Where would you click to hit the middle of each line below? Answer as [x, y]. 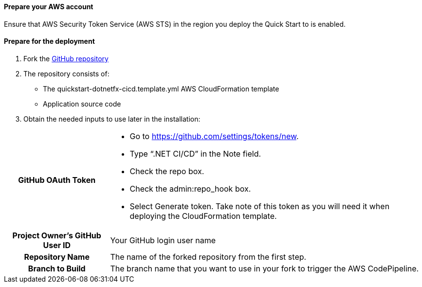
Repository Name [57, 257]
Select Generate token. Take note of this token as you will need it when [260, 206]
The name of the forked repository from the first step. [208, 257]
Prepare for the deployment [49, 41]
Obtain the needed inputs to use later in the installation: [112, 119]
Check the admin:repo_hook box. [190, 188]
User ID [57, 245]
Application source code [82, 104]
